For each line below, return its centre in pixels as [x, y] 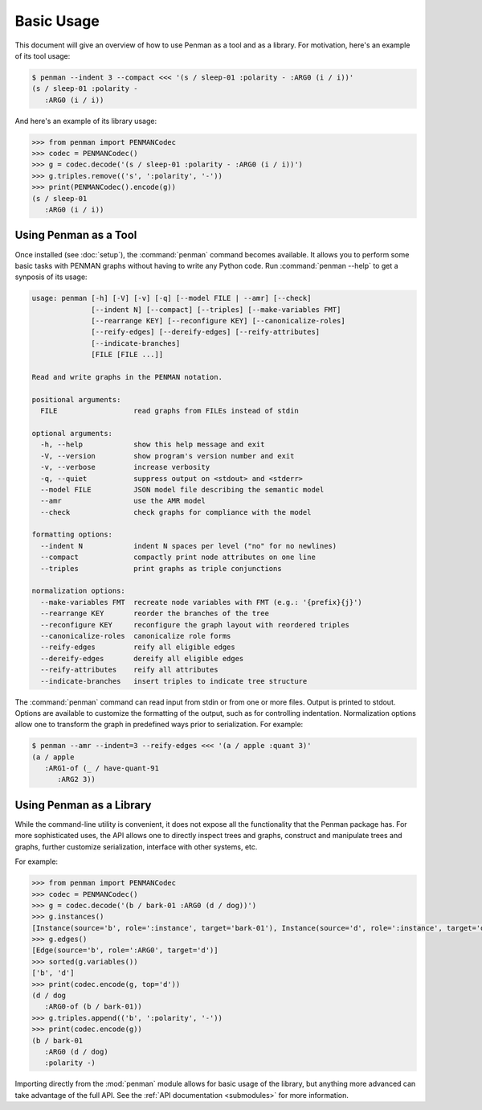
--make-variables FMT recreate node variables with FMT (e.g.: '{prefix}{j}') [202, 602]
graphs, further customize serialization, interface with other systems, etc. [136, 847]
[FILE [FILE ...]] [127, 355]
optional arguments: [72, 433]
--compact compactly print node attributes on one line [178, 557]
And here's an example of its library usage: [86, 121]
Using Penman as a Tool [76, 235]
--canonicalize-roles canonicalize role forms [136, 636]
